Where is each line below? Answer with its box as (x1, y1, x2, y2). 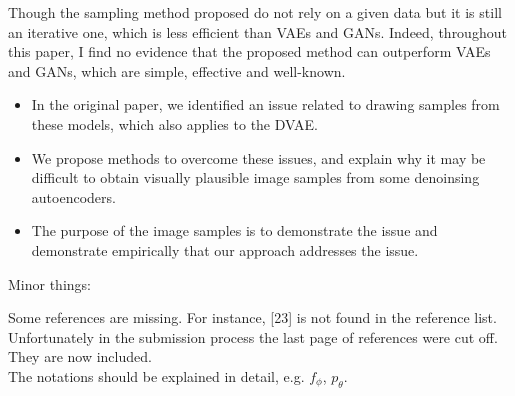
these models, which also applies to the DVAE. (31, 113, 318, 134)
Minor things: (8, 273, 91, 294)
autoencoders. (31, 186, 116, 207)
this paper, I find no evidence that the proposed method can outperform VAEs (8, 41, 491, 62)
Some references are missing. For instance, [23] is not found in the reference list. (8, 307, 497, 328)
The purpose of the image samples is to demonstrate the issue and (31, 220, 438, 241)
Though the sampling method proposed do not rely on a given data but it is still (8, 2, 502, 22)
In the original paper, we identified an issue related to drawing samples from (31, 94, 500, 115)
